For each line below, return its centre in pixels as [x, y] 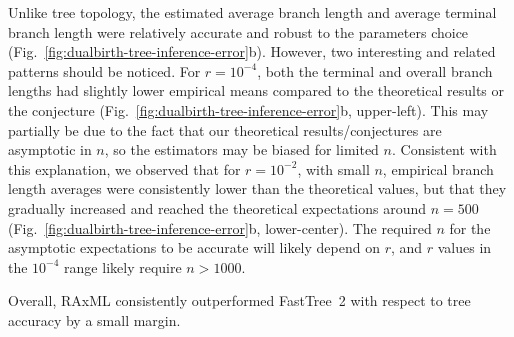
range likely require [123, 266]
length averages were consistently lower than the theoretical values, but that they [257, 188]
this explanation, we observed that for [124, 168]
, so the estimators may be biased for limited [241, 149]
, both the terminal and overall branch [375, 70]
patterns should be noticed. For [104, 70]
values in [464, 247]
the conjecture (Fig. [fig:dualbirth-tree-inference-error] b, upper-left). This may [248, 109]
